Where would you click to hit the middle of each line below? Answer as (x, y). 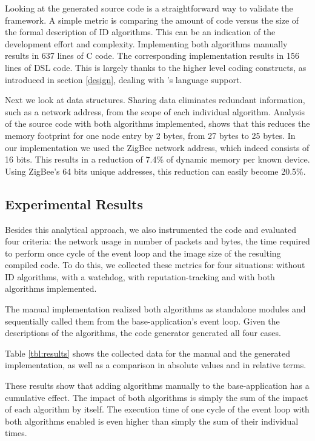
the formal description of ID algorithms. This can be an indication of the (140, 32)
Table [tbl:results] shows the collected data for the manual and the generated (148, 353)
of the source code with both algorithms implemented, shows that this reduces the (157, 123)
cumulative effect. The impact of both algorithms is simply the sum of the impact (157, 397)
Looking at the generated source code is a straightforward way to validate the (149, 8)
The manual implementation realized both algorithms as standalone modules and (155, 309)
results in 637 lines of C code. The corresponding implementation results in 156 (152, 56)
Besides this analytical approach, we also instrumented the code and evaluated (151, 229)
